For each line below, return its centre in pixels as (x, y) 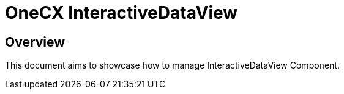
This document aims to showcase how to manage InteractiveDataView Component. (172, 65)
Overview (35, 42)
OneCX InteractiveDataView (122, 13)
